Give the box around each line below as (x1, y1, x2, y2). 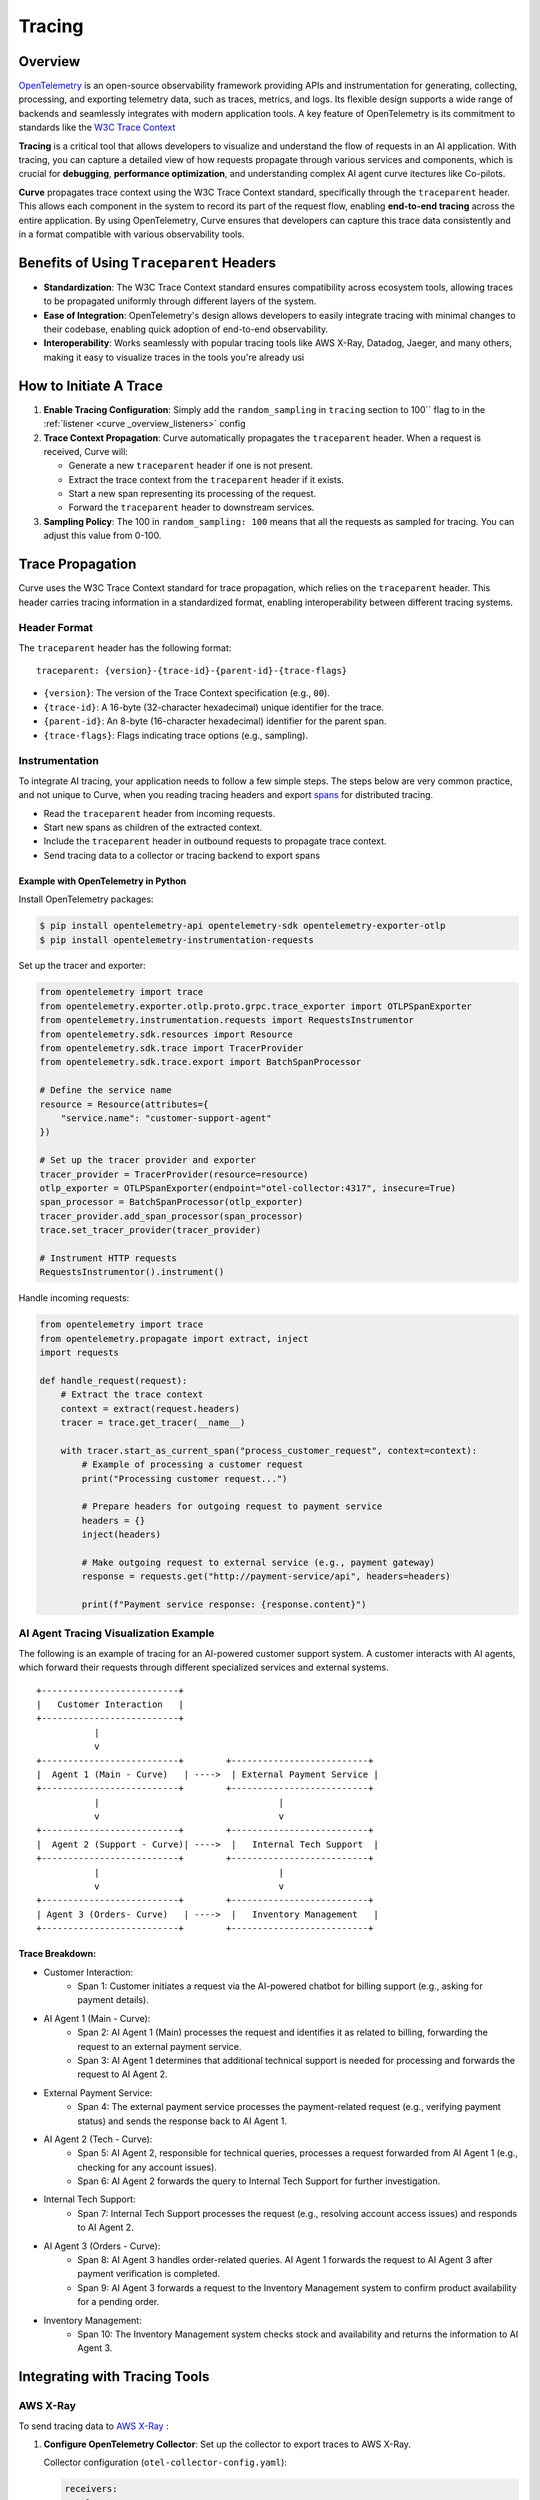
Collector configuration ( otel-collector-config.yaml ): (43, 2456, 287, 2469)
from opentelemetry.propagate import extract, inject (39, 1333, 309, 1344)
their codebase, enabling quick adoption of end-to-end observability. (43, 323, 329, 335)
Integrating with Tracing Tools (18, 2368, 210, 2385)
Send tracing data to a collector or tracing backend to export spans (43, 849, 320, 861)
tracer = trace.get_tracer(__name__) (60, 1416, 246, 1428)
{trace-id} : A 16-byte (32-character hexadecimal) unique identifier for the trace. (43, 701, 385, 713)
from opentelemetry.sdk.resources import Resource (39, 1028, 294, 1040)
